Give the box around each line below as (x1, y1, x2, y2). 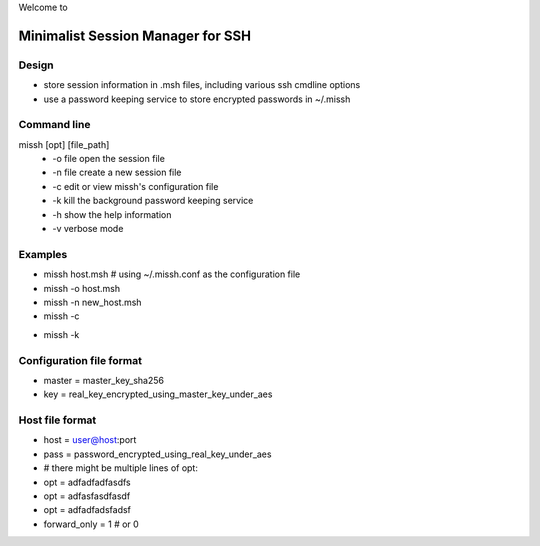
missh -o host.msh (43, 282, 121, 294)
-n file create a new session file (52, 166, 182, 179)
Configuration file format (18, 353, 142, 367)
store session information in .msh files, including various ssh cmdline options (43, 79, 361, 91)
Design (18, 58, 54, 72)
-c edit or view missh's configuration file (52, 180, 219, 192)
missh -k (43, 328, 80, 340)
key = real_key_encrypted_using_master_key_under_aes (43, 388, 273, 400)
